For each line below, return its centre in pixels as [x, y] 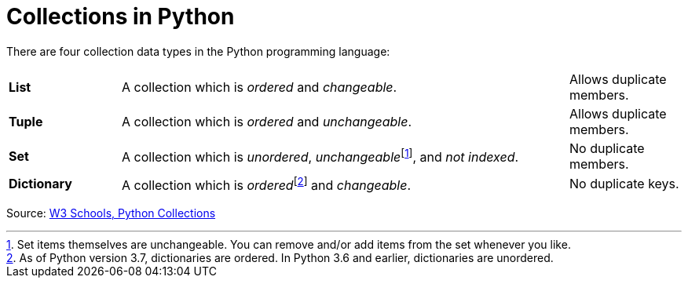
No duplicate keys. [624, 184]
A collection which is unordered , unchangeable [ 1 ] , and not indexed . [320, 156]
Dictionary [40, 184]
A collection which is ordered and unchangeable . [267, 121]
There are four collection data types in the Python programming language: [198, 51]
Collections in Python [121, 16]
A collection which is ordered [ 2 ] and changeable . [266, 184]
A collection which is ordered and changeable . [259, 87]
